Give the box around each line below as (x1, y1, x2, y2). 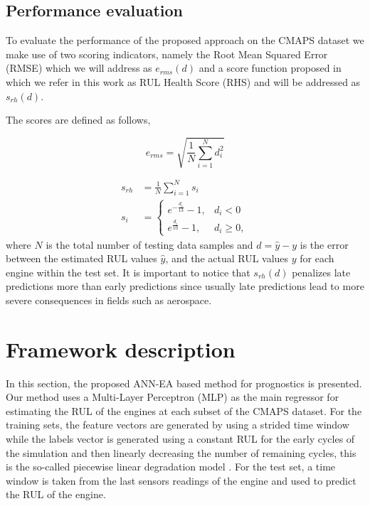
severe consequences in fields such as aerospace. (6, 292, 212, 307)
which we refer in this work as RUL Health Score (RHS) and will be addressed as (6, 74, 361, 89)
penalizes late (292, 264, 351, 279)
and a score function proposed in (199, 60, 342, 75)
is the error (300, 237, 349, 252)
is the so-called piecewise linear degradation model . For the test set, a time (6, 459, 336, 474)
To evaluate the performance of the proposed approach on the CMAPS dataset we (6, 33, 364, 48)
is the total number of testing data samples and (46, 237, 253, 252)
